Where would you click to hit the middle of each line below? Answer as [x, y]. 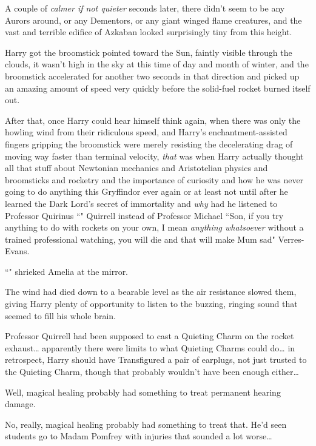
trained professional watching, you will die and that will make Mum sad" [140, 239]
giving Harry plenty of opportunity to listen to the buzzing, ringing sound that [151, 304]
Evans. [17, 251]
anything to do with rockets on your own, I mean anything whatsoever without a [154, 227]
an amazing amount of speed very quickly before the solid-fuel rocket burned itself [158, 88]
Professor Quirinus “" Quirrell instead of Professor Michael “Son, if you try [144, 215]
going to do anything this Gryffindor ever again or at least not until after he [146, 191]
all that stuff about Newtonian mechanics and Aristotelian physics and [136, 168]
